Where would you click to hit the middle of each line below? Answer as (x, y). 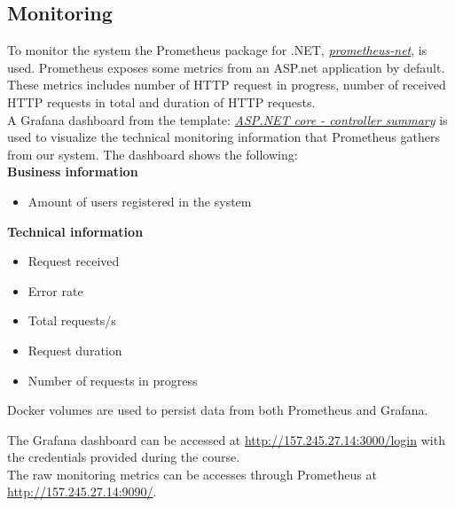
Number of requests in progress (113, 380)
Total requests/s (72, 320)
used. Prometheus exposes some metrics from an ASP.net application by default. (226, 67)
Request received (74, 261)
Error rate (55, 290)
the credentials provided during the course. (124, 457)
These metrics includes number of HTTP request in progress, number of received (227, 85)
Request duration (75, 350)
